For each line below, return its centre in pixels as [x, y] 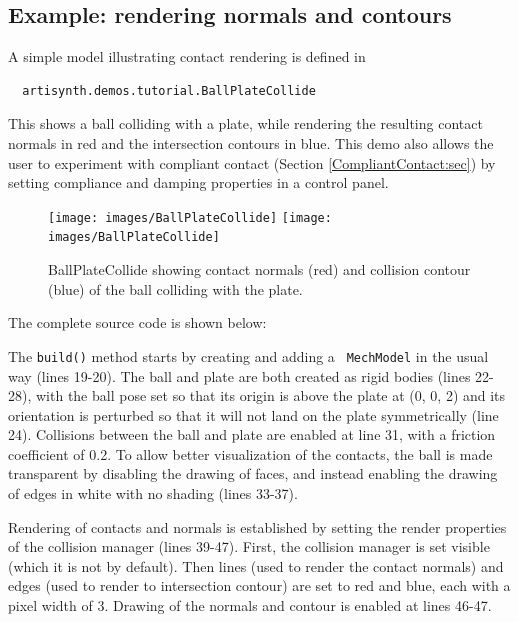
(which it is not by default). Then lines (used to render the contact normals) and [256, 565]
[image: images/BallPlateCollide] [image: [190, 217]
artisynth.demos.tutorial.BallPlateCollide [169, 90]
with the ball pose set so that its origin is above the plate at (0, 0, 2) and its [270, 395]
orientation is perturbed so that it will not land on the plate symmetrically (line [253, 414]
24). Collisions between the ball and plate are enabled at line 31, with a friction [252, 434]
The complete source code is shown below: [137, 322]
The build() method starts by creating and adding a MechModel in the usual [248, 355]
